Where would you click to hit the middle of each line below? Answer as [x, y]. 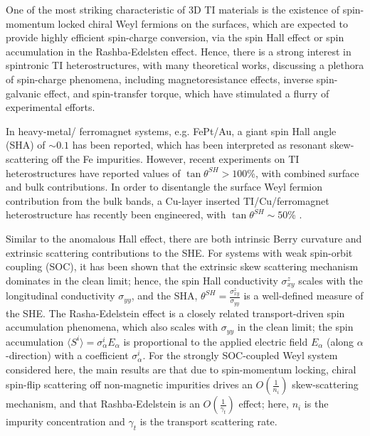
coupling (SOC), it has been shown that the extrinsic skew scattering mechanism [182, 266]
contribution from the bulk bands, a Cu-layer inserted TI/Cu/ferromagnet [168, 200]
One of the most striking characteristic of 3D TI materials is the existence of [173, 9]
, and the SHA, [164, 296]
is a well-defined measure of [303, 296]
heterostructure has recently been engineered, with [116, 214]
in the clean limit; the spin [295, 327]
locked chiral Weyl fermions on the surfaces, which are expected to [203, 23]
